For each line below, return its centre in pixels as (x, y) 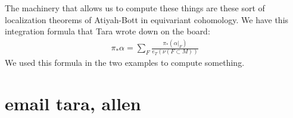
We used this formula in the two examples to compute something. (125, 63)
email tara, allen (73, 103)
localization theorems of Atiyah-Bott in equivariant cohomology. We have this (147, 19)
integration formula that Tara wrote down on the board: (107, 31)
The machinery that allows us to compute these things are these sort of (135, 8)
